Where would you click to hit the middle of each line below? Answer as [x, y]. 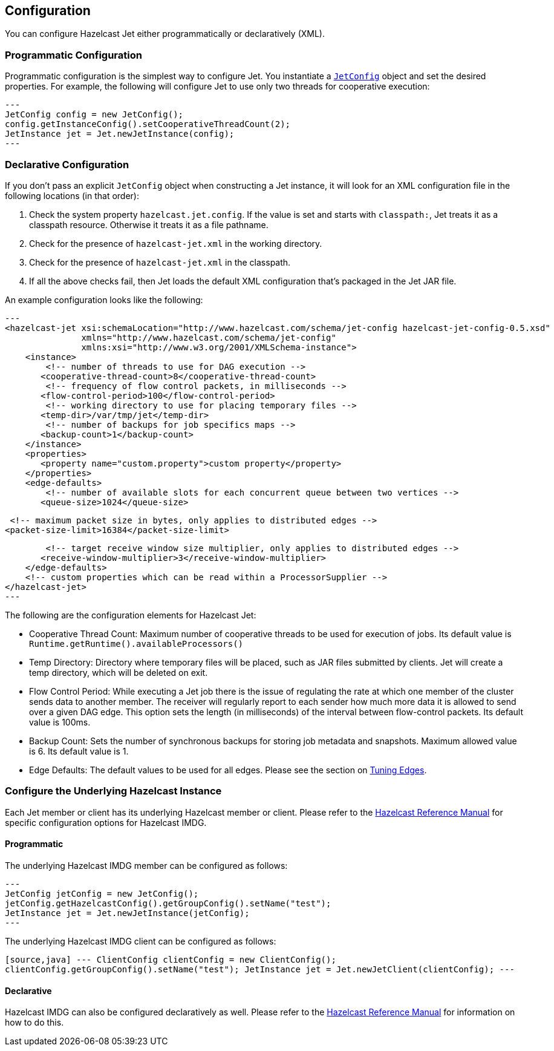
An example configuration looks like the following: [104, 300]
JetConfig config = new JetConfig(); [94, 115]
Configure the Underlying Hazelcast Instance [113, 791]
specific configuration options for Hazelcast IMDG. [106, 822]
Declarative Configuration [67, 164]
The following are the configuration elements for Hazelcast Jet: [131, 615]
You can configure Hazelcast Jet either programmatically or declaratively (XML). [165, 34]
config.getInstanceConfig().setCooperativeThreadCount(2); [148, 124]
